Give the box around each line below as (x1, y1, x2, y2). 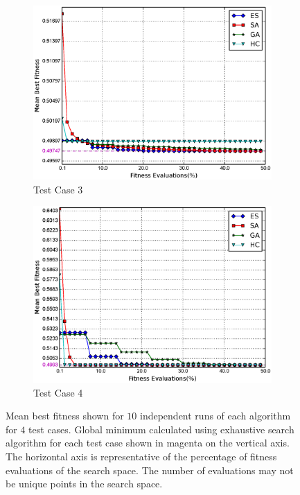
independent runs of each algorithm (140, 408, 291, 423)
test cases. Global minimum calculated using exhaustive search (28, 422, 294, 436)
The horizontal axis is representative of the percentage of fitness (6, 449, 277, 463)
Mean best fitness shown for (6, 408, 124, 423)
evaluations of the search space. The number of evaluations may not (6, 462, 294, 477)
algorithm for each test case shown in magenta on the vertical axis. (6, 435, 290, 450)
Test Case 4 (33, 385, 83, 399)
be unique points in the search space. (6, 476, 163, 491)
